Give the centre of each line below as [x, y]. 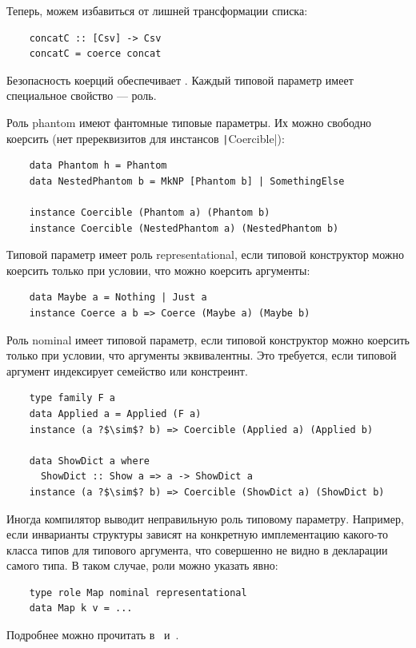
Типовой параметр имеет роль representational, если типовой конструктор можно [206, 254]
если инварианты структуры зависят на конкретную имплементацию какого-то [197, 534]
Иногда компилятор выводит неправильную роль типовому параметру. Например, [205, 518]
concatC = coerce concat [95, 54]
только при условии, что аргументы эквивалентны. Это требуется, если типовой [202, 355]
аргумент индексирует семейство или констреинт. [127, 370]
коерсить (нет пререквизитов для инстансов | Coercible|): [146, 138]
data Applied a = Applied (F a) [115, 413]
